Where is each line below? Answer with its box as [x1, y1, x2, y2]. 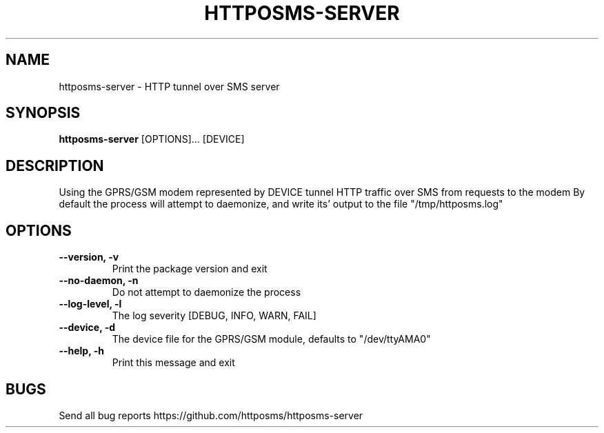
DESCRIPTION [6, 157, 104, 174]
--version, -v [59, 251, 119, 263]
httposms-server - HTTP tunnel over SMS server [59, 80, 280, 92]
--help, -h [59, 345, 104, 357]
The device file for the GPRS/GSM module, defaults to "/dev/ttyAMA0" [112, 333, 431, 345]
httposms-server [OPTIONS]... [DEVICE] [59, 133, 245, 145]
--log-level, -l [59, 298, 122, 310]
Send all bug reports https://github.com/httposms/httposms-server [59, 409, 363, 421]
